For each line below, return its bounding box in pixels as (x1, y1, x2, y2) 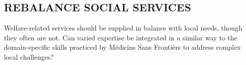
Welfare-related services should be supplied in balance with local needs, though (4, 23, 243, 33)
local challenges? (4, 51, 54, 62)
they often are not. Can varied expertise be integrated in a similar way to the (4, 32, 237, 42)
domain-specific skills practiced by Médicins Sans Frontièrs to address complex (4, 42, 241, 52)
